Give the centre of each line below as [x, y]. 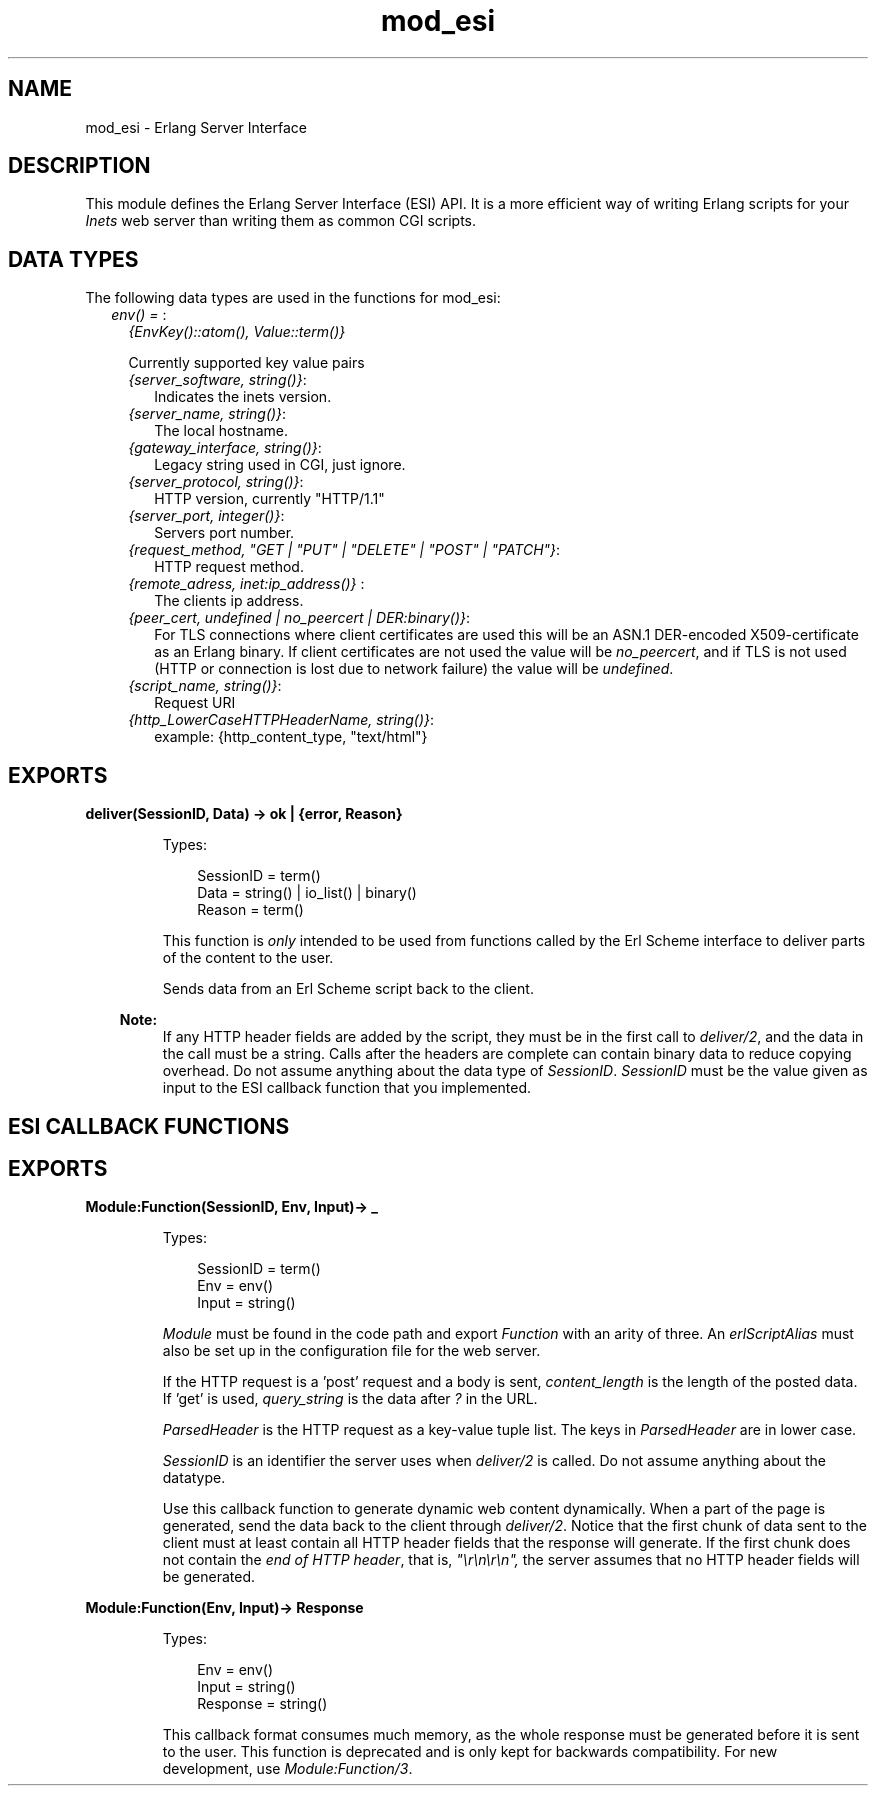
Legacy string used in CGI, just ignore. [280, 465]
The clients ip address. [229, 601]
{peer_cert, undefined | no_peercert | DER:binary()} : [299, 618]
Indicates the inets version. [243, 397]
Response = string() [262, 1704]
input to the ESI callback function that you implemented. [347, 1088]
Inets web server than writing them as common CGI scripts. [281, 221]
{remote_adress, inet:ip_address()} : [246, 584]
